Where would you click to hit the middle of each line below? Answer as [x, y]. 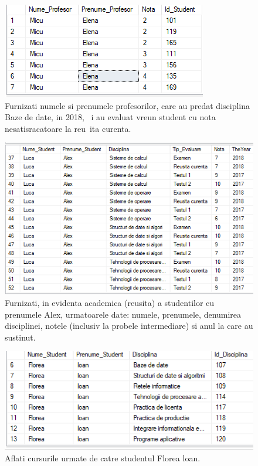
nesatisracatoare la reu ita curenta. [68, 128]
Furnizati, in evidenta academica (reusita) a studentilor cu [110, 303]
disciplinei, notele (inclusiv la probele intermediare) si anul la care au [129, 326]
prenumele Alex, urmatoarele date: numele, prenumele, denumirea [123, 314]
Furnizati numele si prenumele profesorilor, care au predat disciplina [128, 105]
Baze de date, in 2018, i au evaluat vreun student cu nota [110, 117]
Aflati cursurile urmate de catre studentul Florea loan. [103, 458]
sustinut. [20, 337]
